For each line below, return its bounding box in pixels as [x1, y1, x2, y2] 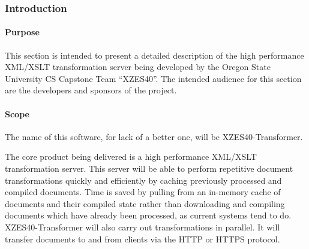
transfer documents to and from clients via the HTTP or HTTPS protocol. [5, 232, 280, 245]
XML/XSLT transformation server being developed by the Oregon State [5, 60, 271, 73]
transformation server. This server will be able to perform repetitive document [5, 162, 293, 174]
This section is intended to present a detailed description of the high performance [5, 48, 304, 61]
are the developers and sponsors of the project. [5, 84, 177, 96]
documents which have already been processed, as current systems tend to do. [5, 209, 292, 221]
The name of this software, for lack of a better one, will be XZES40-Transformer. [5, 130, 303, 142]
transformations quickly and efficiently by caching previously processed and [5, 174, 282, 186]
